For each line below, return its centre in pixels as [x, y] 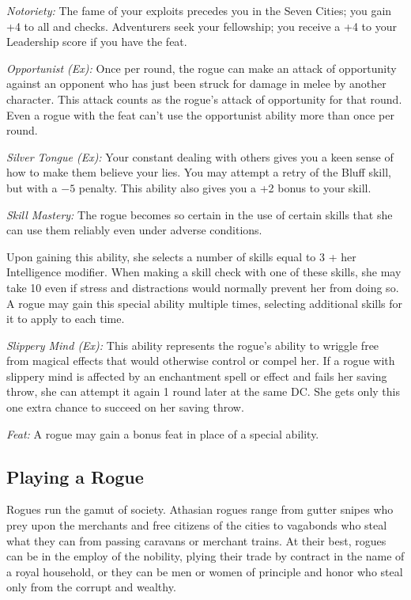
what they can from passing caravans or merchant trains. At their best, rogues [196, 540]
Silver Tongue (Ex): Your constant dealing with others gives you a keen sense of [200, 156]
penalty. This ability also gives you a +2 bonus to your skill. [225, 187]
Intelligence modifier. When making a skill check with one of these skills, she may [204, 272]
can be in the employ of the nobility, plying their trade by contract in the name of [205, 556]
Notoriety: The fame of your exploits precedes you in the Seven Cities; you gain [199, 10]
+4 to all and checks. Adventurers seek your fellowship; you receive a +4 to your [202, 26]
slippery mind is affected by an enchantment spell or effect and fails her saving [197, 376]
